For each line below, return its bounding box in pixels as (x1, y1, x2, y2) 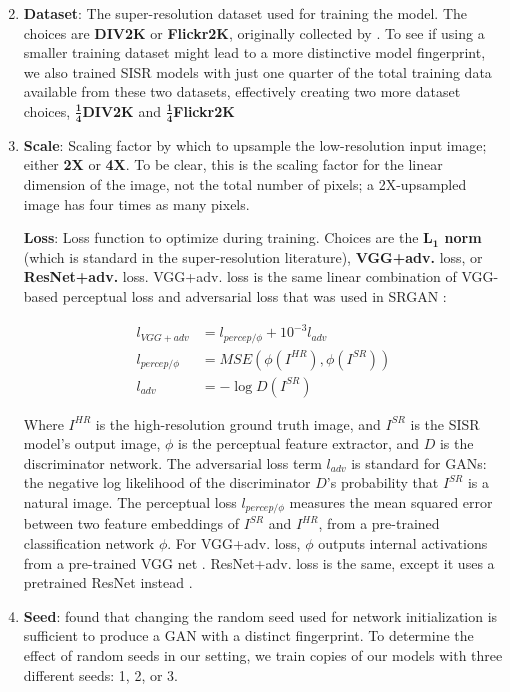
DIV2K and (82, 100, 161, 121)
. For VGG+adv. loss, (167, 533, 301, 554)
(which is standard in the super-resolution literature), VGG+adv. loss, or (23, 246, 483, 267)
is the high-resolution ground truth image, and (95, 413, 381, 434)
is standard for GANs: (351, 452, 487, 473)
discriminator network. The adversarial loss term (23, 452, 322, 473)
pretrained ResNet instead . (23, 572, 193, 593)
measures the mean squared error (289, 491, 493, 512)
